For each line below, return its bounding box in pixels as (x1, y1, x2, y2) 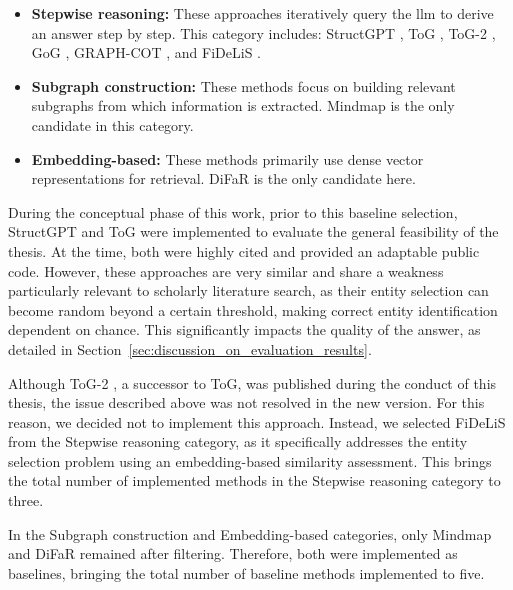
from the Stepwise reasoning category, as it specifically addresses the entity (8, 431, 468, 452)
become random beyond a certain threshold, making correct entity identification (8, 299, 498, 320)
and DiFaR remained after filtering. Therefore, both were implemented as (8, 543, 458, 564)
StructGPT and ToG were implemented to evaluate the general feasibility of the (8, 221, 499, 242)
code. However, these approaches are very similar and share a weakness (8, 260, 444, 281)
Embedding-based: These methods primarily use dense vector (31, 148, 424, 169)
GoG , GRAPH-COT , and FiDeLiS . (31, 42, 262, 63)
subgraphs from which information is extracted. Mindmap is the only (31, 95, 455, 116)
